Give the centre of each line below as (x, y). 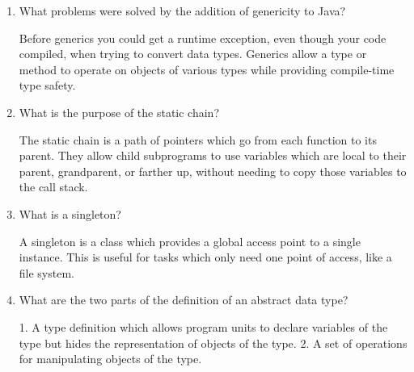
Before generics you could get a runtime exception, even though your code (203, 38)
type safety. (47, 85)
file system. (46, 272)
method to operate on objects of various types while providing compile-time (207, 69)
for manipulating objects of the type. (110, 359)
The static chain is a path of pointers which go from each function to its (198, 139)
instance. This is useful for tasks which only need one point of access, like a (205, 257)
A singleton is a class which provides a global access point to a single (190, 241)
